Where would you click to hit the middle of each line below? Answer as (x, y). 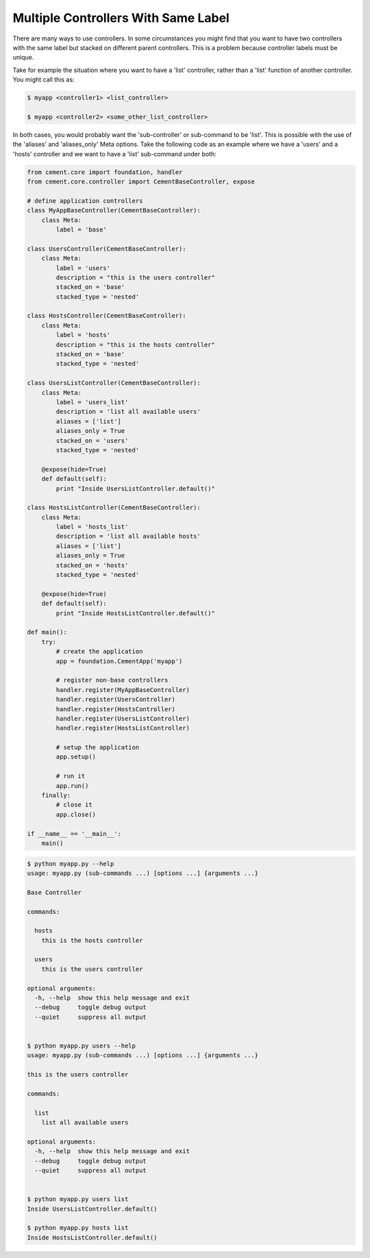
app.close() (76, 814)
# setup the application (98, 748)
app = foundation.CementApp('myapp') (119, 661)
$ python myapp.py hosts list (78, 1228)
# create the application (99, 652)
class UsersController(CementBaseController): (107, 249)
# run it (71, 776)
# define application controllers (85, 201)
